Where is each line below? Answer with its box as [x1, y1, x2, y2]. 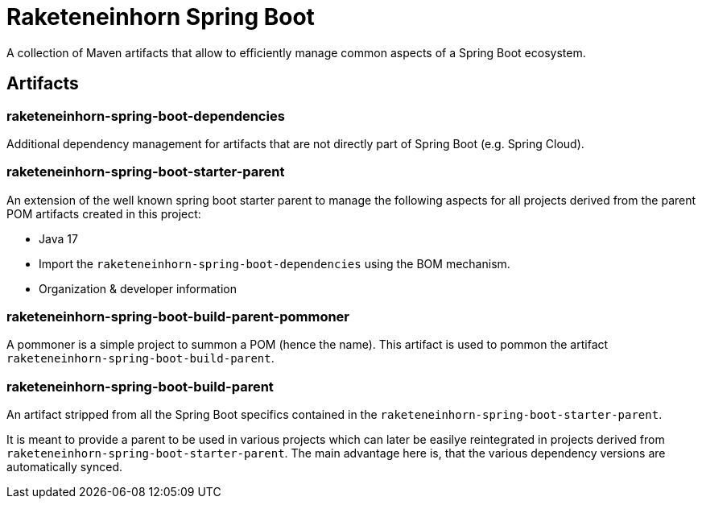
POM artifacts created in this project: [6, 206, 201, 221]
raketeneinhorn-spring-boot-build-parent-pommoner [6, 308, 350, 325]
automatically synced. [6, 460, 123, 474]
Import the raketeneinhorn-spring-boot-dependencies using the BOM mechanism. [39, 256, 510, 271]
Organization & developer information [39, 281, 237, 296]
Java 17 [39, 231, 78, 246]
